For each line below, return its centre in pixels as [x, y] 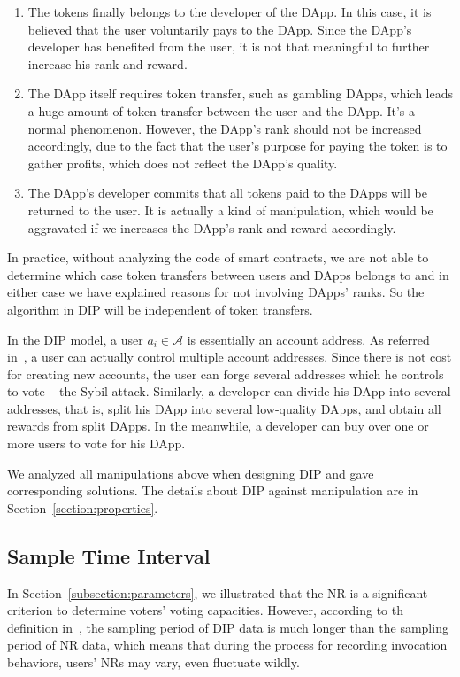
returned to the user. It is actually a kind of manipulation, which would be [230, 210]
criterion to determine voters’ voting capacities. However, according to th [205, 610]
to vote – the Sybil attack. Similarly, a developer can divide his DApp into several [229, 391]
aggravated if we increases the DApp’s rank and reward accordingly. [212, 227]
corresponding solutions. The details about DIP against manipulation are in [213, 490]
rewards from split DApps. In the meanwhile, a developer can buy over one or [218, 426]
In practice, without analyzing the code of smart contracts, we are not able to [218, 257]
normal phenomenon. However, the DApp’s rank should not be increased [225, 128]
